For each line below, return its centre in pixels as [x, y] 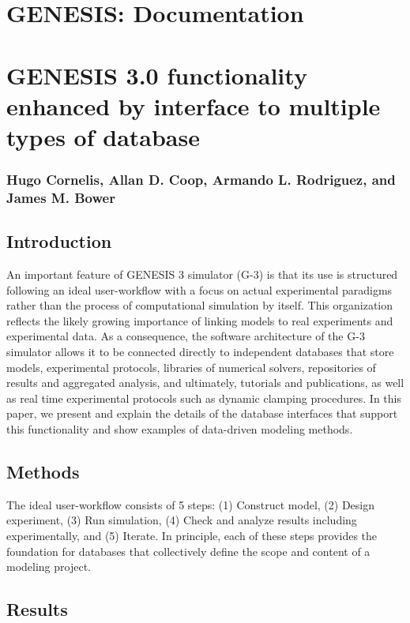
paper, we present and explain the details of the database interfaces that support [202, 413]
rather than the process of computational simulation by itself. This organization [200, 305]
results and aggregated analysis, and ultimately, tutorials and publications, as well [205, 383]
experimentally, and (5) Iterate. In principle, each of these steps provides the [192, 536]
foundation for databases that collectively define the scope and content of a [188, 551]
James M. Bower [61, 197]
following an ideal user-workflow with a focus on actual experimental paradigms [199, 289]
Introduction [59, 241]
